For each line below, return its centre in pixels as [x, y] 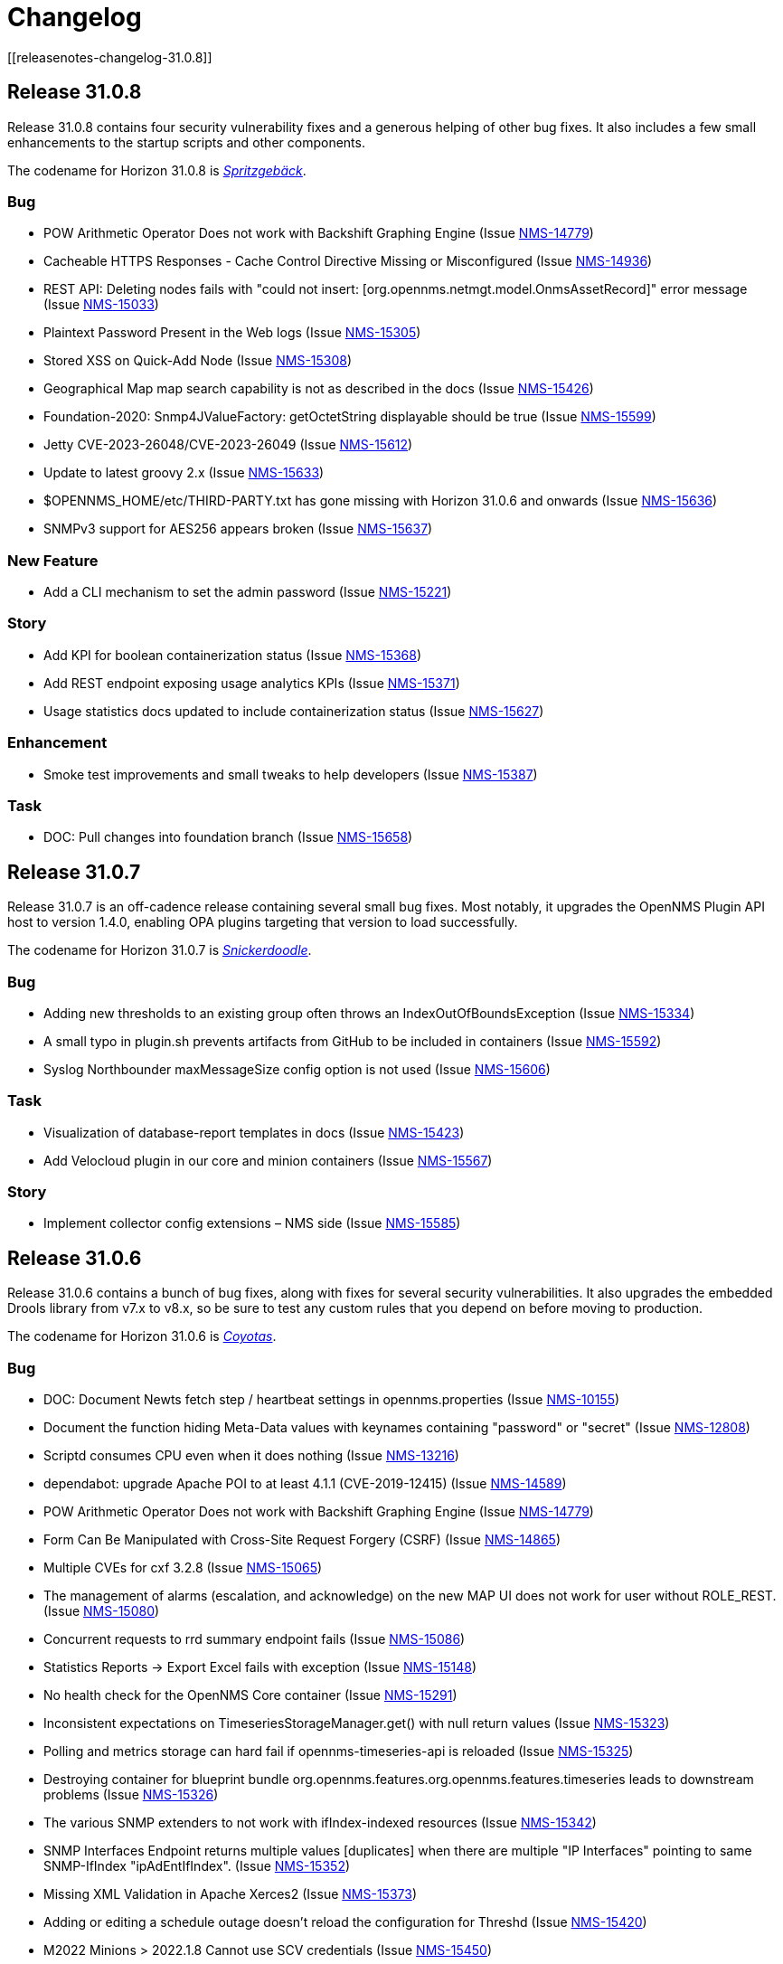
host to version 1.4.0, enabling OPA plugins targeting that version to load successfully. [263, 922]
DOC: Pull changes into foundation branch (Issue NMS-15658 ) [228, 837]
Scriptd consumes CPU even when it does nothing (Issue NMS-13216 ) [251, 1456]
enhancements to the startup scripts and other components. [186, 142]
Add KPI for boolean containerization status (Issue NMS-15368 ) [233, 655]
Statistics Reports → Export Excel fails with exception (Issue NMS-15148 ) [260, 1667]
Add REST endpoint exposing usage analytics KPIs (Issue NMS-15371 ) [252, 683]
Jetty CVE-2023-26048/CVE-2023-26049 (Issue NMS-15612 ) [228, 445]
